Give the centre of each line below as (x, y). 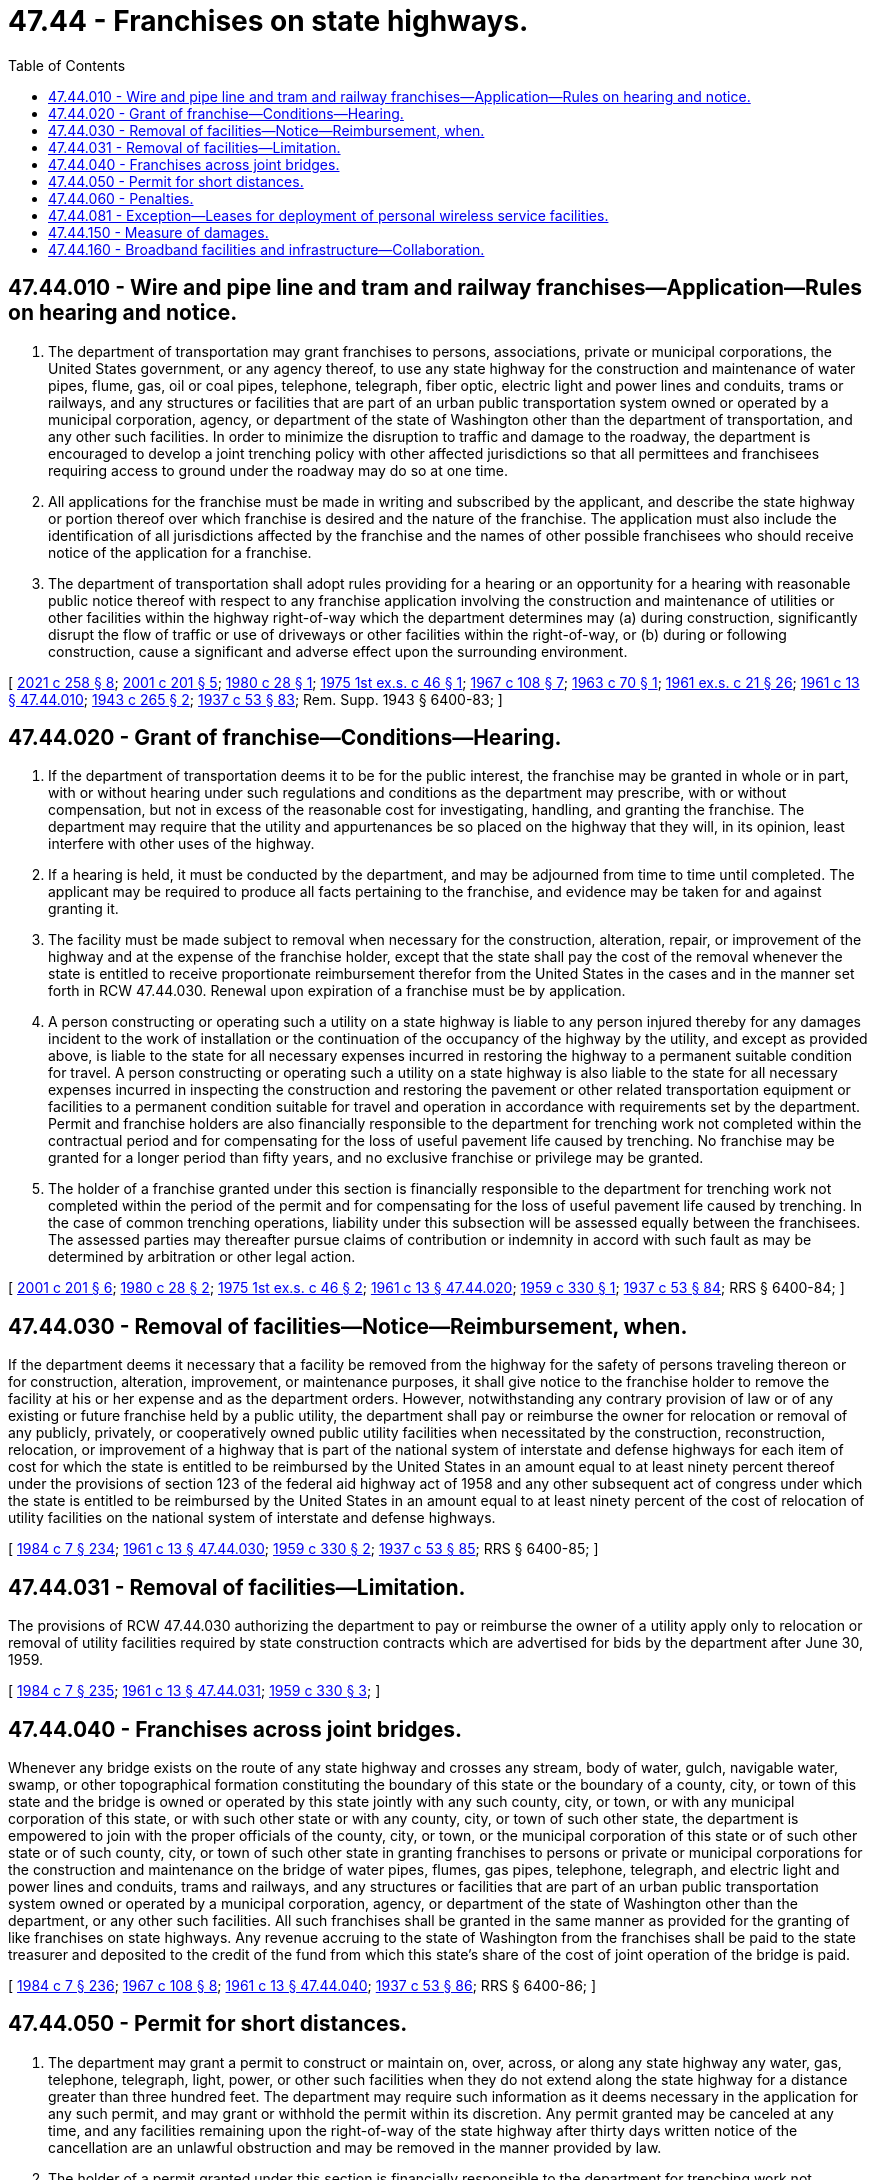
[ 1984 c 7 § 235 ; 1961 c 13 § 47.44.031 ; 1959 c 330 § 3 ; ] (194, 1691)
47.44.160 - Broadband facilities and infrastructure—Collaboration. (266, 249)
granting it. (83, 909)
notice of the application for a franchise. (180, 552)
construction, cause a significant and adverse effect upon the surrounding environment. (338, 651)
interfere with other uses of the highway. (181, 844)
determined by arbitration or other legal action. (202, 1257)
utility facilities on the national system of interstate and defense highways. (252, 1518)
